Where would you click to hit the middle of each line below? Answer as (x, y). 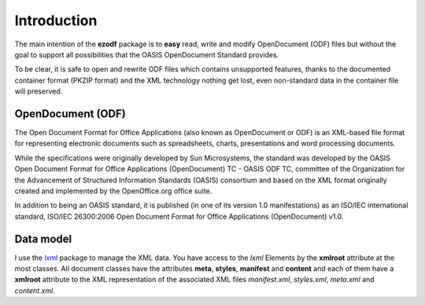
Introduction (56, 20)
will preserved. (39, 91)
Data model (43, 239)
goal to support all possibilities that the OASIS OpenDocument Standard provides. (147, 54)
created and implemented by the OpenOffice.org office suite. (113, 191)
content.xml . (35, 290)
